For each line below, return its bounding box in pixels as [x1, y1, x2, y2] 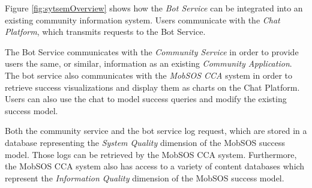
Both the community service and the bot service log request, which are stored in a [5, 124, 307, 137]
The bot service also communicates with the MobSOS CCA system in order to [5, 68, 292, 81]
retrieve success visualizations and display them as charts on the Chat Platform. [5, 80, 300, 93]
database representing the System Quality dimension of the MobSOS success [5, 136, 285, 148]
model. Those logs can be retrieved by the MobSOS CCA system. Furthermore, [5, 148, 297, 160]
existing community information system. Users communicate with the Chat [5, 13, 280, 26]
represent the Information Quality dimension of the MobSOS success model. [5, 171, 284, 184]
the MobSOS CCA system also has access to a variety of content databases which [5, 160, 305, 172]
